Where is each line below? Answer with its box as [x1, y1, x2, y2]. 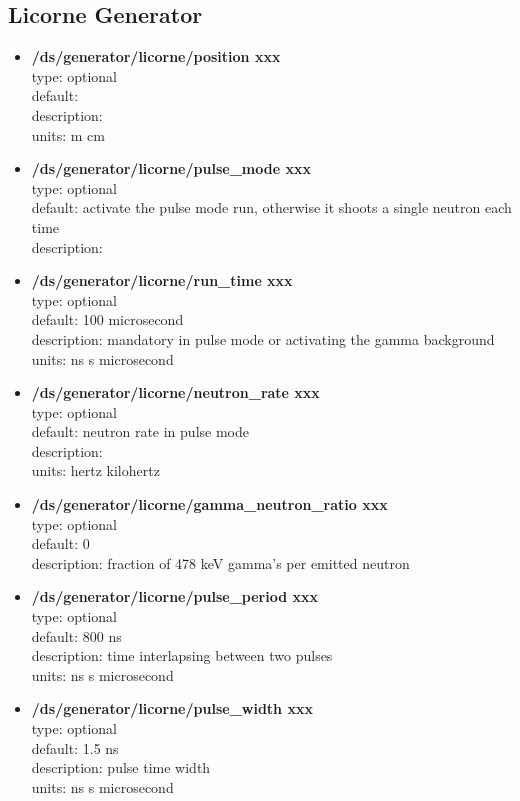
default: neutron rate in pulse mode [31, 421, 249, 442]
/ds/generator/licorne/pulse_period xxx [31, 586, 318, 607]
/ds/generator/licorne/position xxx [31, 46, 281, 67]
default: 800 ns [31, 625, 122, 646]
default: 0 [31, 533, 90, 554]
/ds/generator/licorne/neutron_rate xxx [31, 382, 320, 403]
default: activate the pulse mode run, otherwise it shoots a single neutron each [31, 197, 512, 218]
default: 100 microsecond [31, 309, 184, 330]
